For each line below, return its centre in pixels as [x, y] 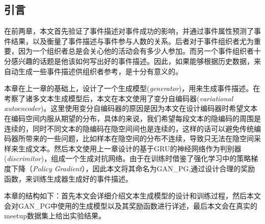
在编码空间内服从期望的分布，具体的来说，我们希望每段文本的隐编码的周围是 [132, 118]
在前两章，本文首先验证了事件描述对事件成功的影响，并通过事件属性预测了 [129, 31]
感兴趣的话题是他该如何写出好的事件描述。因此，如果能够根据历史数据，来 [136, 61]
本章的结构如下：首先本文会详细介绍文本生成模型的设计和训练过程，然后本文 [132, 196]
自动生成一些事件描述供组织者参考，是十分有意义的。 [93, 71]
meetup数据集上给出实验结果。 [55, 216]
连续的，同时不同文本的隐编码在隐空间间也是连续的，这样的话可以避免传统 [129, 128]
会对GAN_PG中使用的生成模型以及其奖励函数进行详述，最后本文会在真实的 [131, 205]
